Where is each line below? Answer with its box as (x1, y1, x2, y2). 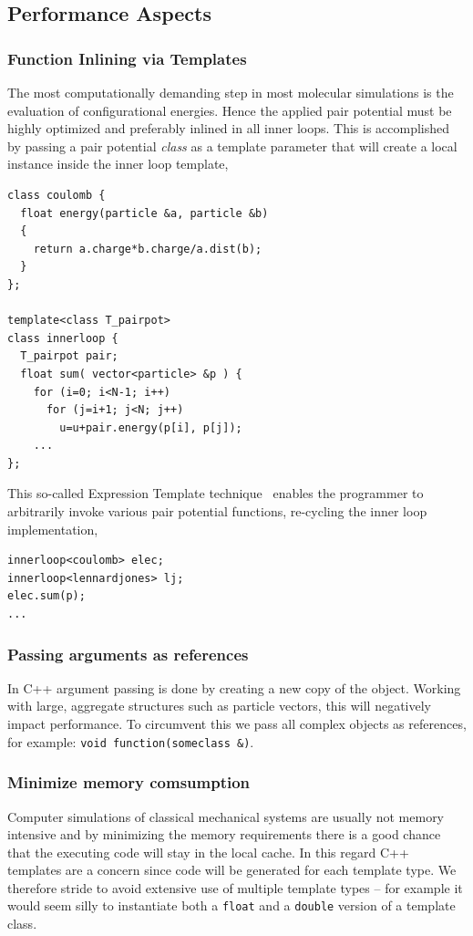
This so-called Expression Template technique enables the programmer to (7, 484, 424, 503)
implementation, (7, 519, 98, 538)
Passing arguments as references (7, 642, 249, 665)
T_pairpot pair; (20, 349, 118, 363)
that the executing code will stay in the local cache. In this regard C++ (7, 842, 409, 861)
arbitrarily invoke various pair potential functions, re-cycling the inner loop (7, 502, 427, 521)
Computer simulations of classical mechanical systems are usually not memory (7, 806, 445, 826)
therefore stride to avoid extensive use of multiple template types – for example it (7, 878, 463, 897)
